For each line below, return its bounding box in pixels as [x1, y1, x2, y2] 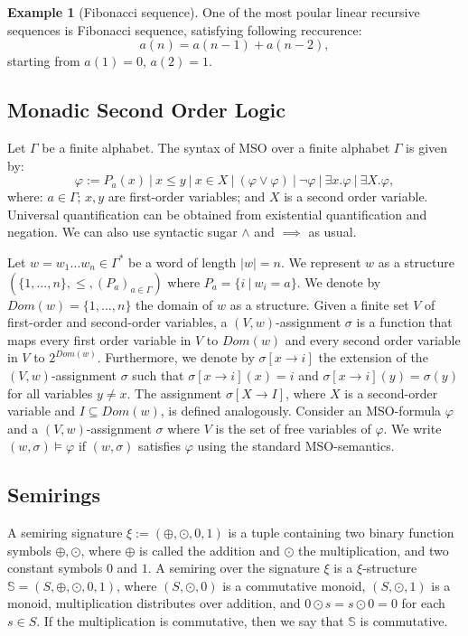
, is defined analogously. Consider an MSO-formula [160, 401, 442, 420]
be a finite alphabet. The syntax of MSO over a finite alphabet [42, 137, 390, 156]
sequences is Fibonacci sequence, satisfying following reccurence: [7, 20, 362, 39]
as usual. [308, 222, 357, 241]
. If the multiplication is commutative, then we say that [36, 612, 344, 631]
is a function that [356, 313, 453, 332]
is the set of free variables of [215, 418, 371, 437]
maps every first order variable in [7, 330, 192, 349]
